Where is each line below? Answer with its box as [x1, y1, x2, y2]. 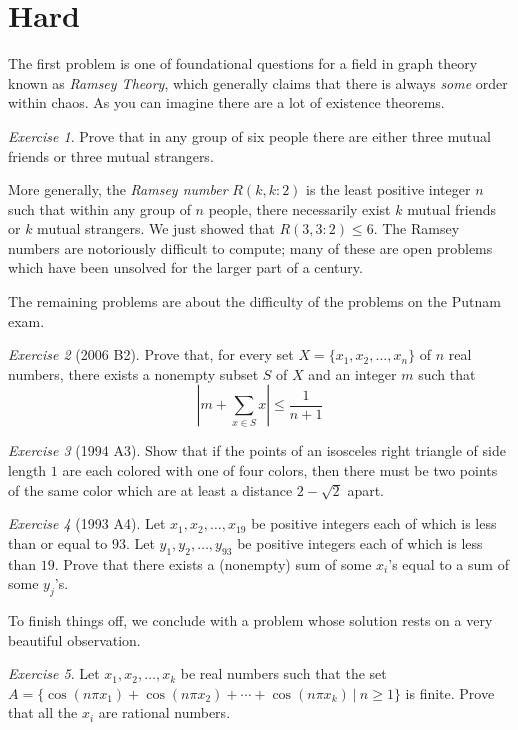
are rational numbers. [98, 702, 231, 723]
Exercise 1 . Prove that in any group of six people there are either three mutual [8, 125, 491, 146]
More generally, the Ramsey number [8, 179, 228, 200]
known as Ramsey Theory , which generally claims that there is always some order [8, 72, 508, 93]
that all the [8, 702, 78, 723]
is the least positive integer [306, 179, 471, 200]
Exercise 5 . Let [8, 663, 100, 684]
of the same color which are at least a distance [8, 479, 293, 500]
